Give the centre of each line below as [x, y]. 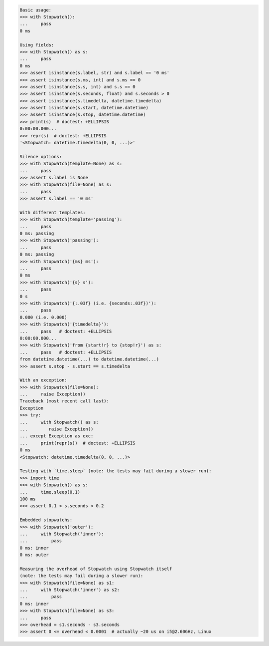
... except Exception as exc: [57, 436]
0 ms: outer [34, 555]
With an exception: [43, 380]
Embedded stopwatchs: [46, 520]
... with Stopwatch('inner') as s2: [69, 590]
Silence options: [41, 157]
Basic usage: [36, 10]
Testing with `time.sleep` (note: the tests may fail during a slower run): [116, 471]
